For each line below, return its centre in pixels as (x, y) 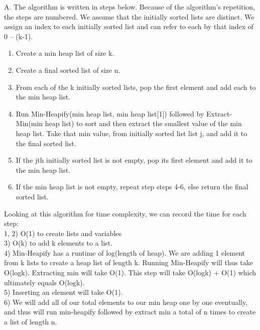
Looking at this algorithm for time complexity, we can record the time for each (125, 213)
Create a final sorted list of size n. (68, 70)
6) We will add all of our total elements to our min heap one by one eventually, (126, 302)
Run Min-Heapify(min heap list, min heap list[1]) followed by (110, 113)
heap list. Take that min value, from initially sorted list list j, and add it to (132, 133)
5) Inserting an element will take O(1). (63, 292)
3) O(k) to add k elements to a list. (58, 243)
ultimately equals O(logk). (44, 282)
